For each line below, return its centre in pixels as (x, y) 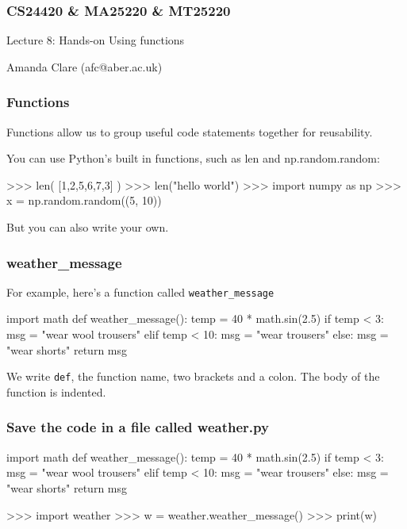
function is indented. (56, 391)
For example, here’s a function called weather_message (140, 291)
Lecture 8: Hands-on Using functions (96, 40)
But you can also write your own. (88, 227)
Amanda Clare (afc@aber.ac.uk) (84, 66)
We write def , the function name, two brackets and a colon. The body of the (193, 376)
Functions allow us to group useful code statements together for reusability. (190, 131)
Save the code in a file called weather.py (138, 427)
